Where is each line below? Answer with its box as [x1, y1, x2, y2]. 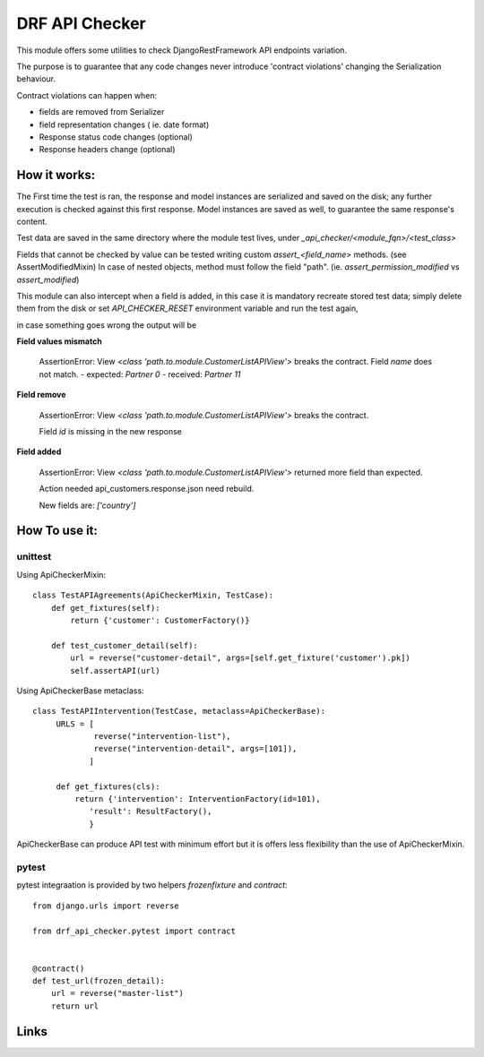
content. [16, 216, 48, 227]
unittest [16, 551, 52, 563]
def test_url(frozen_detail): [32, 976, 166, 986]
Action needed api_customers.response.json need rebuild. [39, 484, 255, 494]
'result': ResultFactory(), [89, 806, 212, 817]
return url [50, 1001, 99, 1011]
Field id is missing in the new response [39, 426, 183, 437]
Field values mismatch [16, 336, 102, 347]
